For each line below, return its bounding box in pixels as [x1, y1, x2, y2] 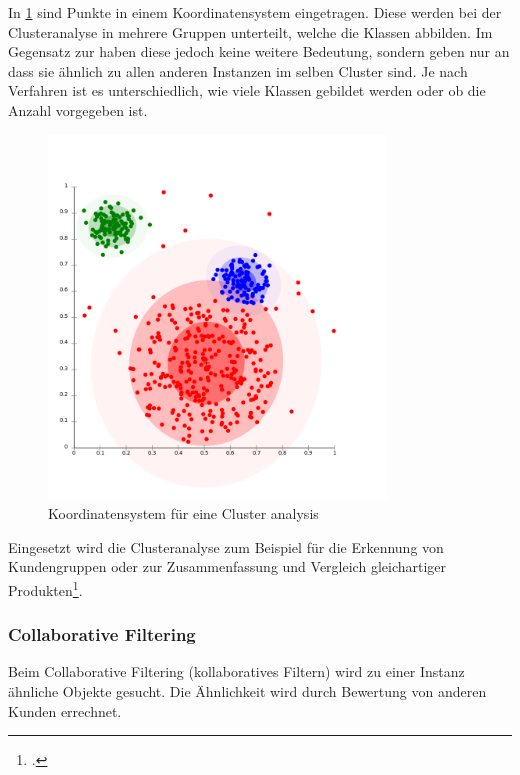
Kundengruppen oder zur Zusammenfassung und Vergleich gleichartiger [8, 556, 447, 577]
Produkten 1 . [8, 576, 83, 600]
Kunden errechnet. [8, 700, 122, 721]
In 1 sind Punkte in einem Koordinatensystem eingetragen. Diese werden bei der [8, 2, 502, 22]
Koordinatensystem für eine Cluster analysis [48, 503, 319, 524]
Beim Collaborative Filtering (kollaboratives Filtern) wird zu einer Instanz [8, 661, 465, 682]
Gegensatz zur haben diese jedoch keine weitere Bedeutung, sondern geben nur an [8, 41, 510, 62]
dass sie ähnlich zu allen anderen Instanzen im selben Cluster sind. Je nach [8, 60, 468, 81]
